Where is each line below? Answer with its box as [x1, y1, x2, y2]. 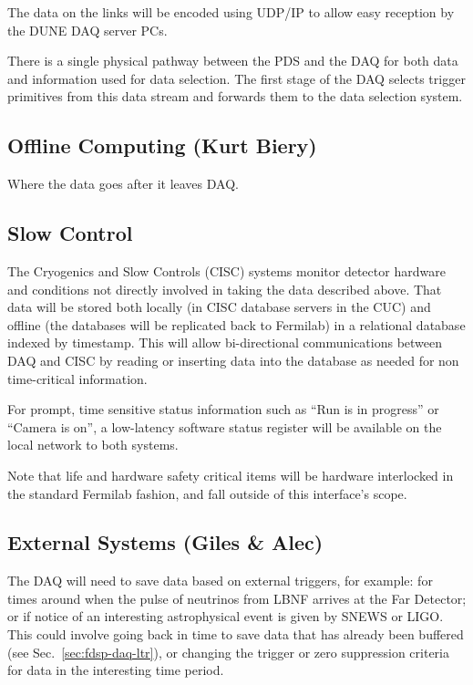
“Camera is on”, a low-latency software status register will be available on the [7, 417, 442, 436]
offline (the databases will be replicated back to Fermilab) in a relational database [7, 315, 466, 334]
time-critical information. [7, 368, 148, 388]
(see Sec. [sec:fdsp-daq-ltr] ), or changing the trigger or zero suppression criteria [7, 642, 449, 661]
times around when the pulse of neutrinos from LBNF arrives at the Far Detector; [7, 588, 467, 607]
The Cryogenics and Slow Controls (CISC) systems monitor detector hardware [7, 261, 446, 280]
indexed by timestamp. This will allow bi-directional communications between [7, 333, 443, 352]
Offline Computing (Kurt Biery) [7, 131, 317, 160]
